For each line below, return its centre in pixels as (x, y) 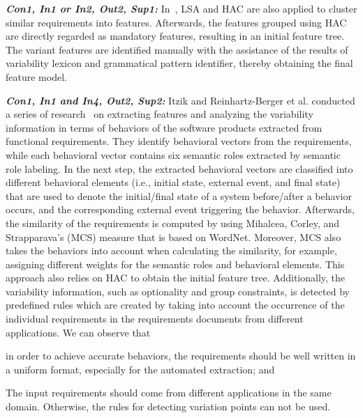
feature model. (36, 76)
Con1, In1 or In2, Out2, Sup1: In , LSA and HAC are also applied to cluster (181, 8)
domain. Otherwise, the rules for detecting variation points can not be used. (168, 407)
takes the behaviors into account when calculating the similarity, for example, (171, 250)
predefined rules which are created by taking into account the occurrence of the (175, 305)
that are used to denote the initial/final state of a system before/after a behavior (179, 195)
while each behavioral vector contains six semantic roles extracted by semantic (173, 154)
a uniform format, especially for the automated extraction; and (140, 369)
